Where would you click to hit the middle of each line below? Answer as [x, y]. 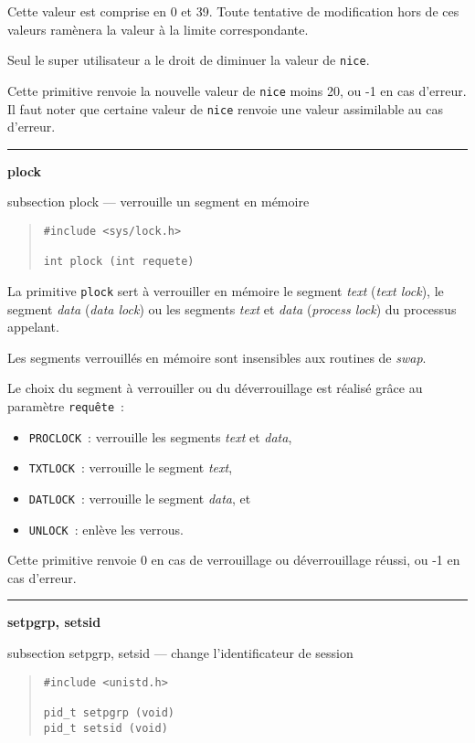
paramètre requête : [66, 405]
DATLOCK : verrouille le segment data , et [140, 498]
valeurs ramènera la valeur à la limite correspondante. [158, 29]
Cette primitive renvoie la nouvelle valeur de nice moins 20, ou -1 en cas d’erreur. [237, 90]
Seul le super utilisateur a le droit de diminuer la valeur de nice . [189, 60]
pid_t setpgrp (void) [109, 712]
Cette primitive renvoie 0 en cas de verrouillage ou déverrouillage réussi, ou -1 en [234, 560]
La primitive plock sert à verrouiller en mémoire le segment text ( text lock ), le [226, 290]
